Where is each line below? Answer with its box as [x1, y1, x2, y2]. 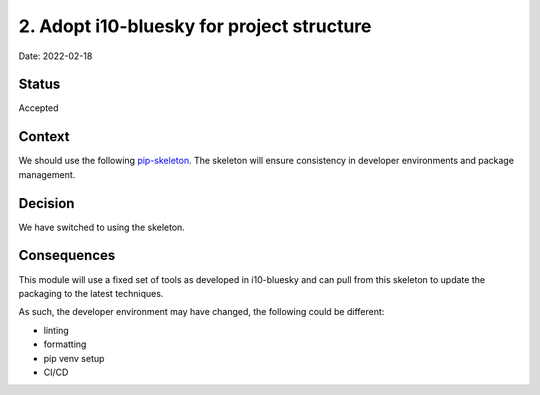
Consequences [18, 247, 116, 264]
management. [18, 168, 76, 180]
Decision [18, 195, 75, 212]
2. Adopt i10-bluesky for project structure [18, 15, 372, 37]
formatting [43, 338, 87, 350]
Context [18, 128, 70, 145]
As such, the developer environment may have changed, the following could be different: [18, 306, 385, 318]
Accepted [18, 102, 59, 114]
